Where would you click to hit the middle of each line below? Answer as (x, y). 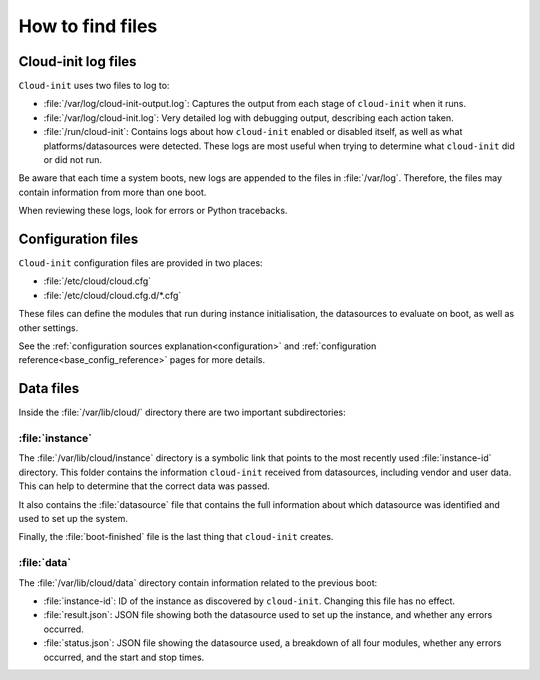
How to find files (88, 26)
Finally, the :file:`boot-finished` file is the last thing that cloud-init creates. (176, 537)
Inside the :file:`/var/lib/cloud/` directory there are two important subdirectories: (182, 412)
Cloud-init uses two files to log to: (94, 86)
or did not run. (73, 160)
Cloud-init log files (77, 61)
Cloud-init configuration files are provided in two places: (141, 263)
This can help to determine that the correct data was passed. (144, 486)
